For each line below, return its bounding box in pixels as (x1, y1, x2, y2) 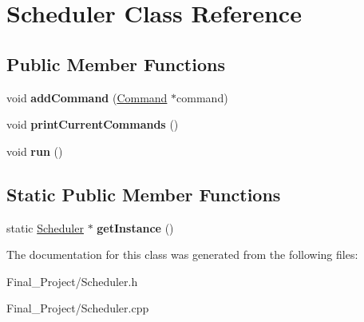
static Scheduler (6, 219, 84, 236)
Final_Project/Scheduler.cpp (6, 300, 149, 316)
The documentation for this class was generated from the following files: (6, 246, 358, 263)
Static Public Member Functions (6, 181, 281, 206)
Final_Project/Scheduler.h (6, 272, 138, 289)
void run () (6, 142, 63, 159)
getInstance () (97, 219, 174, 236)
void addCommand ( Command (6, 89, 168, 105)
